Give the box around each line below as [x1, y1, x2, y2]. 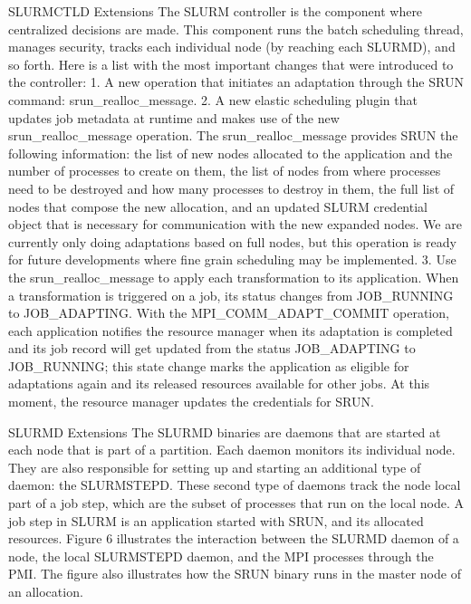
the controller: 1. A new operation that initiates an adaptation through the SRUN [8, 72, 464, 91]
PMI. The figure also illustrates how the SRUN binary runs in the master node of [8, 564, 461, 583]
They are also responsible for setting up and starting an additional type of [8, 457, 421, 476]
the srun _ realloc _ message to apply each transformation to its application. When [8, 267, 459, 286]
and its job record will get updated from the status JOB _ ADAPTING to [8, 339, 416, 358]
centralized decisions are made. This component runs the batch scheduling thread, [8, 19, 464, 38]
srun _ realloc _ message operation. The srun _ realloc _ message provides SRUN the [8, 126, 458, 145]
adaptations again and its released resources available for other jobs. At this [8, 374, 430, 393]
